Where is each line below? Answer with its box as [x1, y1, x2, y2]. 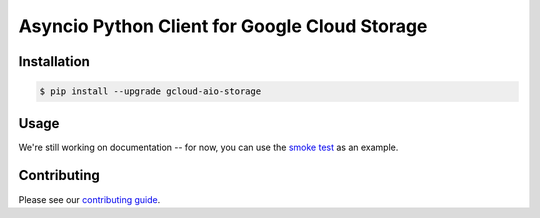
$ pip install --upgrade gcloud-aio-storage [39, 86, 262, 97]
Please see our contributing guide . [18, 193, 161, 205]
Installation [18, 53, 90, 70]
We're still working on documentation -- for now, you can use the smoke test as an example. [18, 141, 399, 153]
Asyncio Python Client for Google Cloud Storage [18, 15, 428, 37]
